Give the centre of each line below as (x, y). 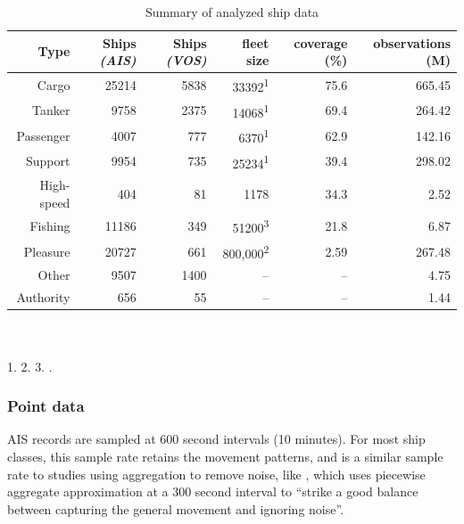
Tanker (51, 110)
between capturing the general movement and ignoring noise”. (176, 508)
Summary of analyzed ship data (232, 12)
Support (48, 161)
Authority (43, 297)
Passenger (43, 135)
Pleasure (47, 251)
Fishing (50, 226)
